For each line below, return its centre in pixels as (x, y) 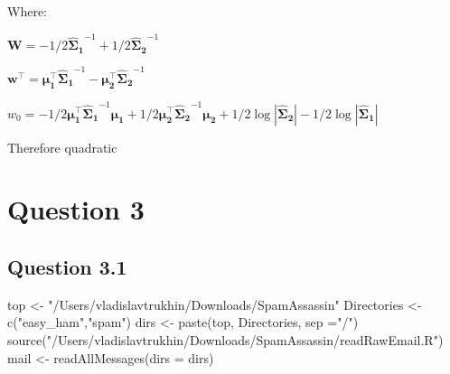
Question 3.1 (67, 266)
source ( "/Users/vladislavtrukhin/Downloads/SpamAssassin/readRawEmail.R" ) (225, 339)
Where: (27, 11)
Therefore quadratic (62, 147)
